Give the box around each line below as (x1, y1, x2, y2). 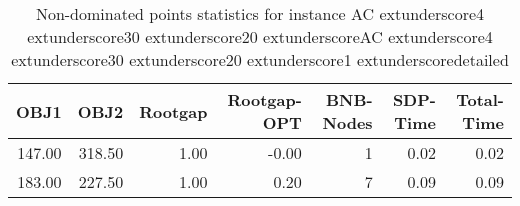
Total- (456, 88, 504, 111)
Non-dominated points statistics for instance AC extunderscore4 (35, 2, 485, 25)
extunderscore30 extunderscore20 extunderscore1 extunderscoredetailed (11, 48, 509, 71)
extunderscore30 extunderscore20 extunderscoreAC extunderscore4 (27, 25, 493, 48)
